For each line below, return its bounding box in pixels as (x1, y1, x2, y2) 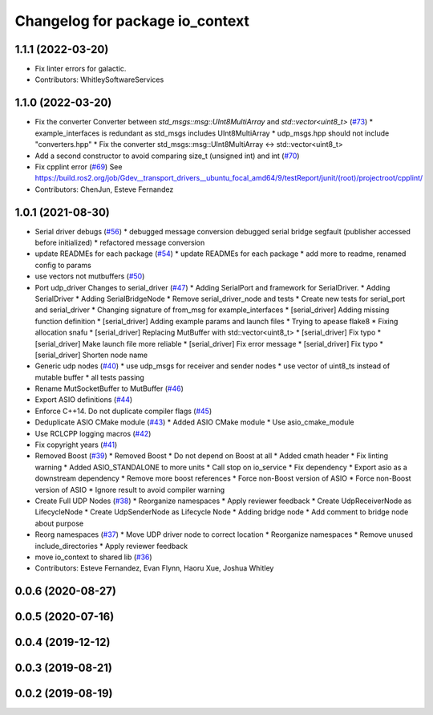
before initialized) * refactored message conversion (34, 238, 205, 247)
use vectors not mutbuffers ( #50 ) (34, 271, 145, 281)
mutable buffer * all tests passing (34, 372, 144, 382)
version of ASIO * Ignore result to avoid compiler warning (34, 485, 225, 494)
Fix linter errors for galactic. (34, 64, 127, 74)
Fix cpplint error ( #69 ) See (34, 161, 123, 172)
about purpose (34, 518, 84, 528)
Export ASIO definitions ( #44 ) (34, 395, 133, 404)
